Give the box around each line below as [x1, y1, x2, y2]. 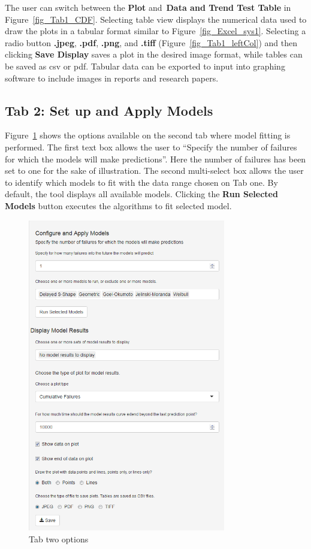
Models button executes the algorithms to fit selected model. [5, 199, 232, 212]
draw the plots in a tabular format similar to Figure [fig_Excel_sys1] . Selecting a [5, 25, 306, 37]
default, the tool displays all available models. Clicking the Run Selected [5, 188, 278, 200]
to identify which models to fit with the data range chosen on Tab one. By [5, 176, 278, 188]
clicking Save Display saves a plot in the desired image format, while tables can [5, 48, 303, 61]
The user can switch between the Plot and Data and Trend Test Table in [5, 1, 291, 13]
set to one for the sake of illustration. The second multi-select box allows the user [5, 164, 304, 177]
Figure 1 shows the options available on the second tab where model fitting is [5, 129, 291, 141]
